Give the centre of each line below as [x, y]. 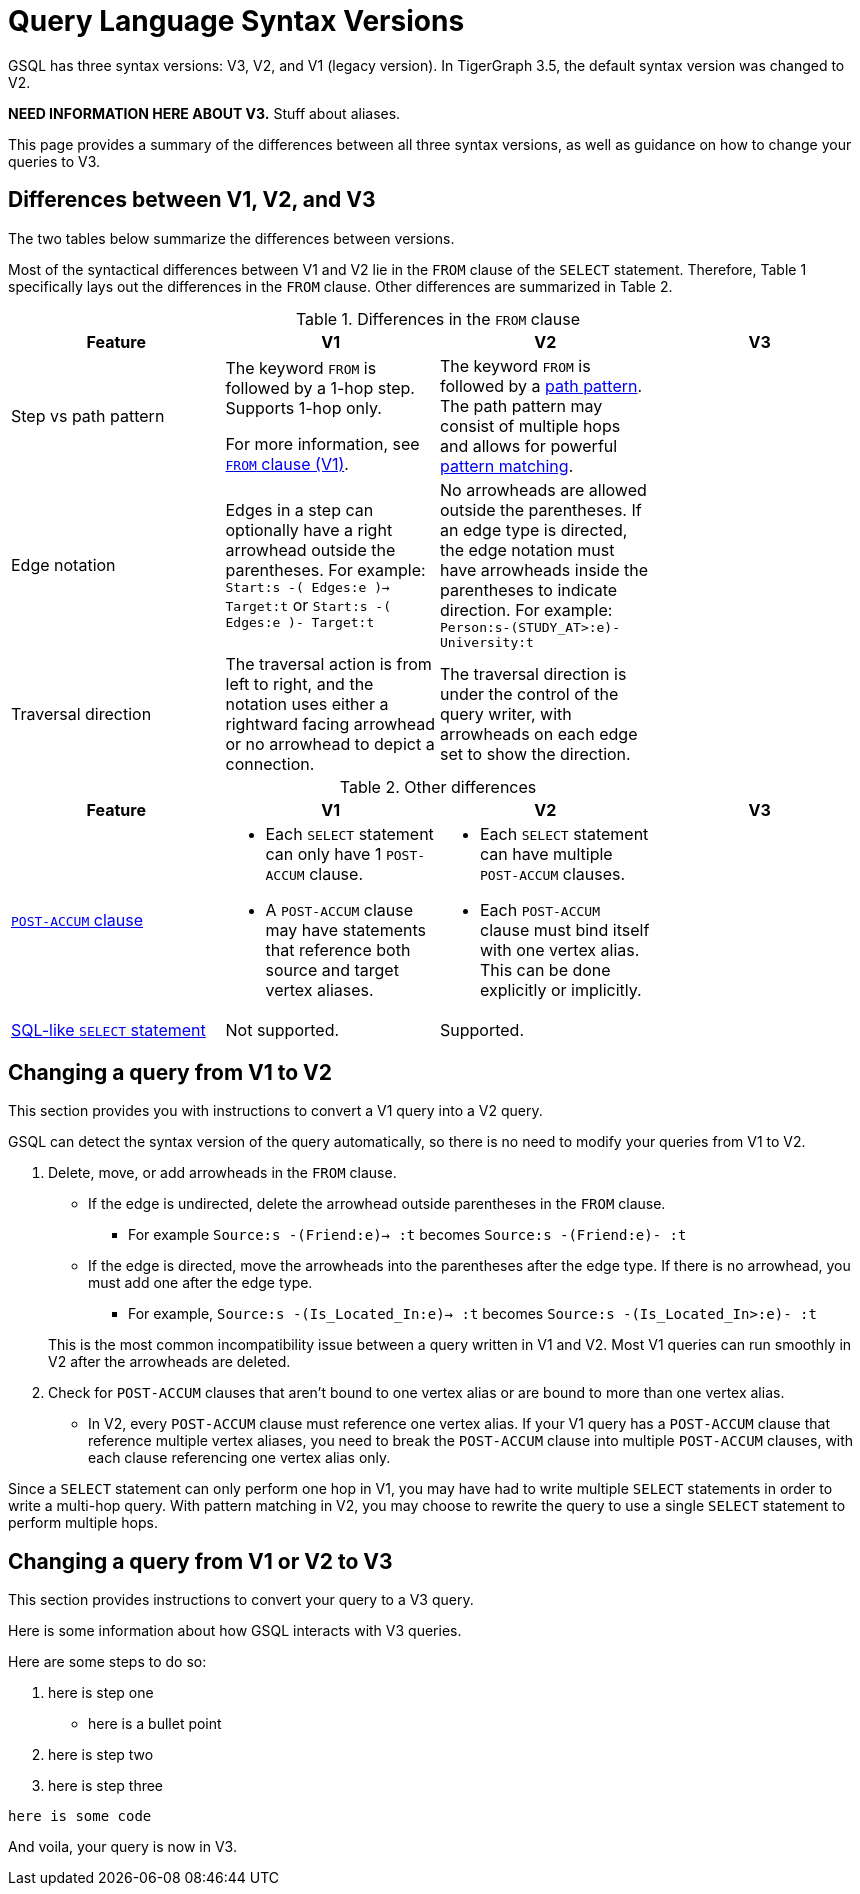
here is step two [101, 1755]
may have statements [345, 929]
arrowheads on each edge [539, 733]
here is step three [106, 1786]
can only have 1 [323, 853]
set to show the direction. [535, 753]
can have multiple [546, 853]
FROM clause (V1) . [287, 463]
